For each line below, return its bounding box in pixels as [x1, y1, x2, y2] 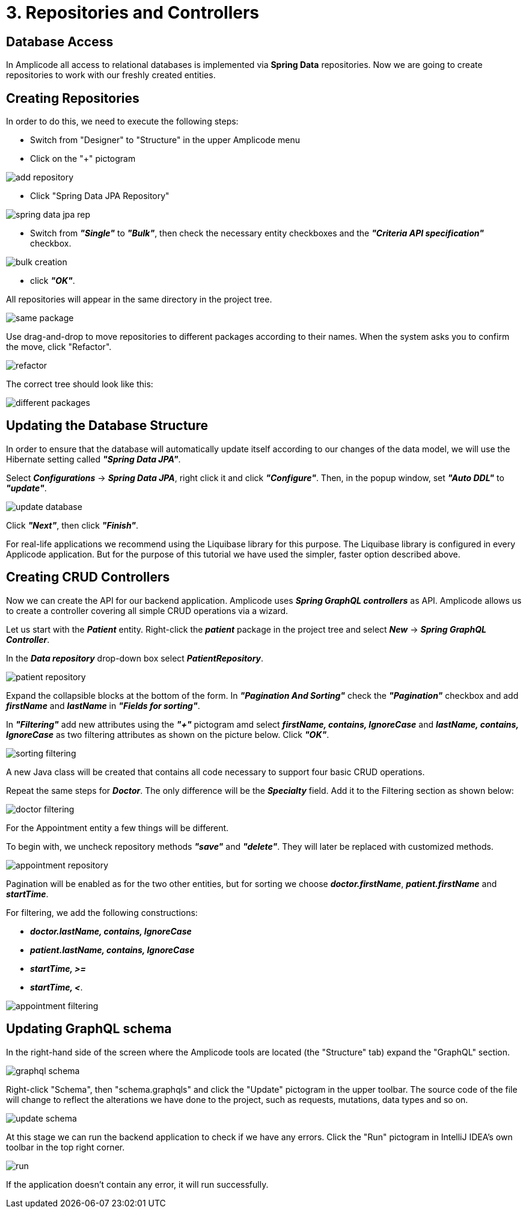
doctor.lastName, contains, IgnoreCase [30, 926, 192, 936]
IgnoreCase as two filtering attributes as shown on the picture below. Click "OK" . [6, 729, 329, 740]
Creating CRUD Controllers [6, 570, 170, 585]
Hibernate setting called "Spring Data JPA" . [6, 453, 181, 464]
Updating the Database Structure [6, 418, 208, 434]
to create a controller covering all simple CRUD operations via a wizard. [6, 605, 289, 616]
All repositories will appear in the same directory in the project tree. [6, 294, 272, 305]
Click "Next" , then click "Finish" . [6, 520, 139, 530]
